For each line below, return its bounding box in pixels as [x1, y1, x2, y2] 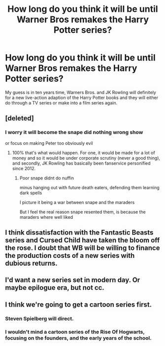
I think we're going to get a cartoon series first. [5, 300, 152, 309]
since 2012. [12, 165, 36, 171]
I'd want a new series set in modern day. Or [5, 276, 140, 284]
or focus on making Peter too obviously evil [5, 140, 93, 146]
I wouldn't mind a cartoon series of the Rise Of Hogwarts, [5, 328, 145, 335]
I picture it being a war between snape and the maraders [19, 199, 135, 205]
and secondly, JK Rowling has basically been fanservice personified [12, 160, 151, 166]
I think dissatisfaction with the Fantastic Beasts [5, 228, 154, 237]
